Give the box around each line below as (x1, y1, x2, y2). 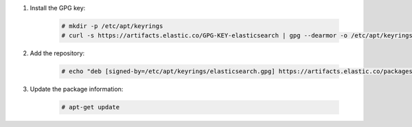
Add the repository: (30, 49, 85, 57)
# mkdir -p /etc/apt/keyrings (61, 22, 163, 30)
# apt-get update (61, 103, 120, 111)
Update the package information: (30, 85, 124, 94)
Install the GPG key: (30, 4, 86, 12)
